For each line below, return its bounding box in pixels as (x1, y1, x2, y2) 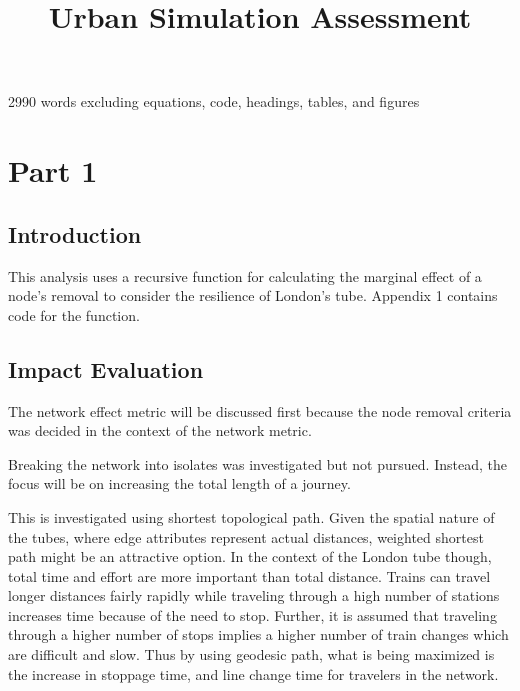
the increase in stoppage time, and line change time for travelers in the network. (8, 663, 499, 684)
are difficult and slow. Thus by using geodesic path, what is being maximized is (8, 644, 495, 665)
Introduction (8, 218, 142, 249)
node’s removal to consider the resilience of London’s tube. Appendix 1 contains (8, 285, 498, 306)
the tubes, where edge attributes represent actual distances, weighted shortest (8, 526, 484, 547)
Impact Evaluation (8, 353, 204, 384)
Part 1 (8, 150, 98, 191)
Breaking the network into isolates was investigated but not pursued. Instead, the (8, 453, 507, 474)
